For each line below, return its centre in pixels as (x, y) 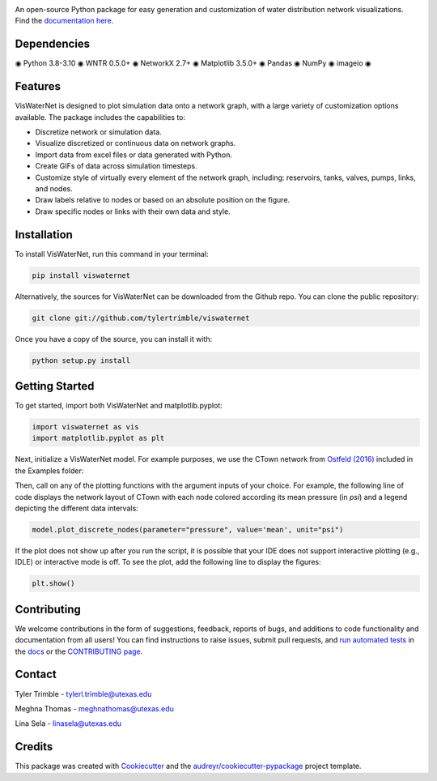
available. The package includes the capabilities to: (100, 117)
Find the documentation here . (64, 21)
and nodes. (54, 188)
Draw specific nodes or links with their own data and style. (133, 211)
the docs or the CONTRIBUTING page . (79, 651)
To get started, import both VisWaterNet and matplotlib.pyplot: (119, 406)
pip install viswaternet (81, 275)
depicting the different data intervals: (77, 508)
